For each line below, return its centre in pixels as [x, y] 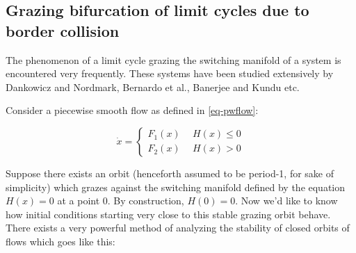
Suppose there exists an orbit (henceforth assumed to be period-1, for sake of [170, 173]
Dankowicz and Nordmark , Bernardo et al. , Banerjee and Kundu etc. [153, 87]
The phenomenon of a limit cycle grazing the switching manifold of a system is [173, 59]
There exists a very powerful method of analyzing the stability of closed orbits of [178, 228]
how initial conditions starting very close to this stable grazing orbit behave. [168, 214]
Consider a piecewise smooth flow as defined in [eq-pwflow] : [132, 110]
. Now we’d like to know [286, 201]
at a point [79, 201]
